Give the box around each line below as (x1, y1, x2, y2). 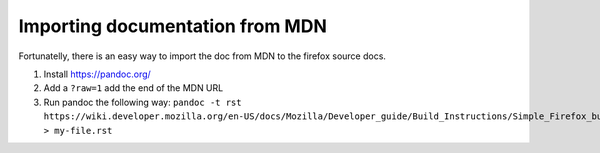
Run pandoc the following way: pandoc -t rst (43, 96, 242, 108)
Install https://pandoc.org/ (43, 68, 152, 80)
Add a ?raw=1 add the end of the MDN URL (43, 82, 224, 94)
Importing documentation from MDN (18, 15, 327, 37)
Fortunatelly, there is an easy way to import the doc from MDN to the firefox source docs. (18, 50, 387, 62)
